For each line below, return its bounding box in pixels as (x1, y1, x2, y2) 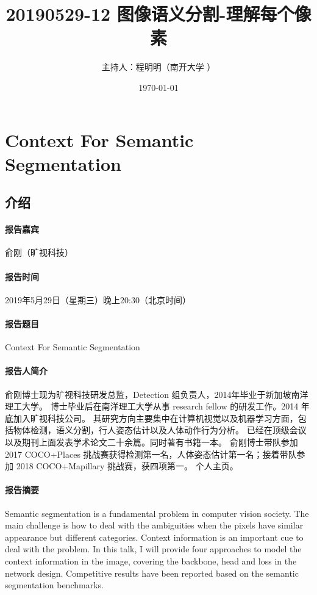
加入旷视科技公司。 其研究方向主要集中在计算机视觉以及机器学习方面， (13, 411, 298, 424)
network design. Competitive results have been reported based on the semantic (5, 566, 299, 579)
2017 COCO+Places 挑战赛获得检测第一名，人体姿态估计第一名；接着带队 (5, 447, 297, 460)
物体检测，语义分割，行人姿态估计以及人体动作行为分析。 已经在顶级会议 (13, 424, 307, 436)
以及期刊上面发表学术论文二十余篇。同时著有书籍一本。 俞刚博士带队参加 (5, 436, 298, 448)
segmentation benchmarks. (5, 579, 104, 591)
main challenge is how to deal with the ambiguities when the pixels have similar (5, 519, 304, 532)
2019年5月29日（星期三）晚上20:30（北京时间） (5, 293, 191, 306)
